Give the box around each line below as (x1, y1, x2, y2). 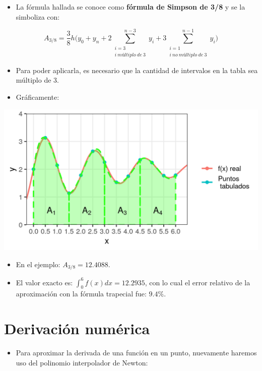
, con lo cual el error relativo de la (145, 277, 250, 287)
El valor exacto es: (16, 277, 73, 287)
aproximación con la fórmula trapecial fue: (16, 288, 147, 299)
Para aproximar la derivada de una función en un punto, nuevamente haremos (16, 347, 257, 358)
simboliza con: (16, 11, 60, 22)
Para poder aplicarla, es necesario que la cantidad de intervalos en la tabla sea (16, 65, 258, 75)
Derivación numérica (4, 318, 150, 339)
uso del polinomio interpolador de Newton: (16, 357, 148, 367)
